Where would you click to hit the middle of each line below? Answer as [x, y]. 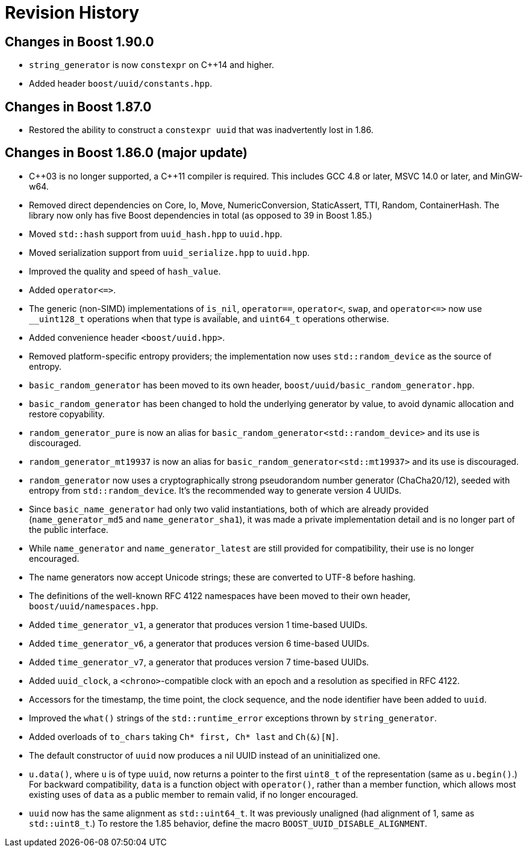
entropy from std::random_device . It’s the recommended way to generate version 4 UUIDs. [215, 490]
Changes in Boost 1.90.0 [80, 42]
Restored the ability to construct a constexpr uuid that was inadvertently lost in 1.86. [201, 130]
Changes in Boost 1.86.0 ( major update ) [126, 153]
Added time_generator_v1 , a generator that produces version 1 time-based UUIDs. [198, 624]
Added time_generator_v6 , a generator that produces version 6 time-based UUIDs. [199, 643]
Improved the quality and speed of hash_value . [125, 271]
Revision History [72, 13]
